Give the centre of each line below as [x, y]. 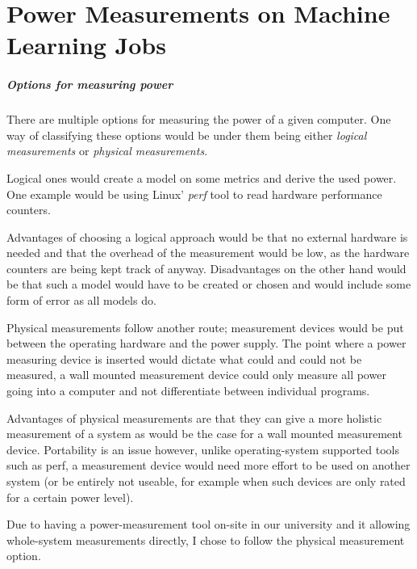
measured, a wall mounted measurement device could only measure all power [196, 375]
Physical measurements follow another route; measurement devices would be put [205, 327]
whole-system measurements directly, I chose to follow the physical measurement [206, 539]
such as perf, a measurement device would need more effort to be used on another [208, 465]
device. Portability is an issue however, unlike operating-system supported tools [203, 449]
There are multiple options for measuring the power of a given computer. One [199, 119]
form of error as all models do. [81, 300]
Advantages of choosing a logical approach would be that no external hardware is [207, 236]
